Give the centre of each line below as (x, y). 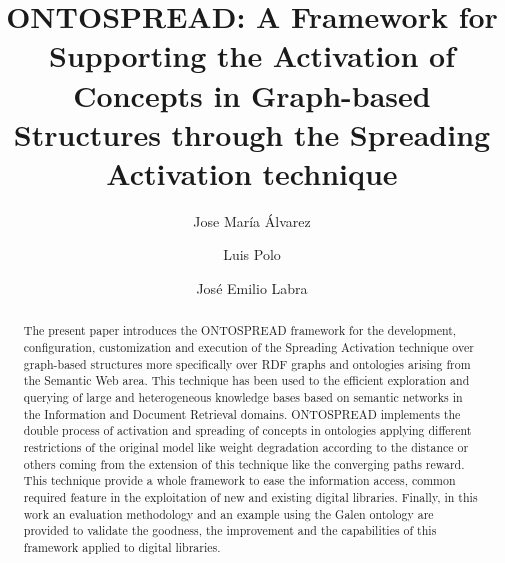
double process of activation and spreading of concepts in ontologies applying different (247, 430)
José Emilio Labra (252, 288)
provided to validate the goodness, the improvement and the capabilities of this (230, 530)
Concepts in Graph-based (252, 94)
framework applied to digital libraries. (122, 546)
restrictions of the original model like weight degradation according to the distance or (246, 447)
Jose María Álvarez (252, 220)
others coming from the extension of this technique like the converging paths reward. (244, 463)
